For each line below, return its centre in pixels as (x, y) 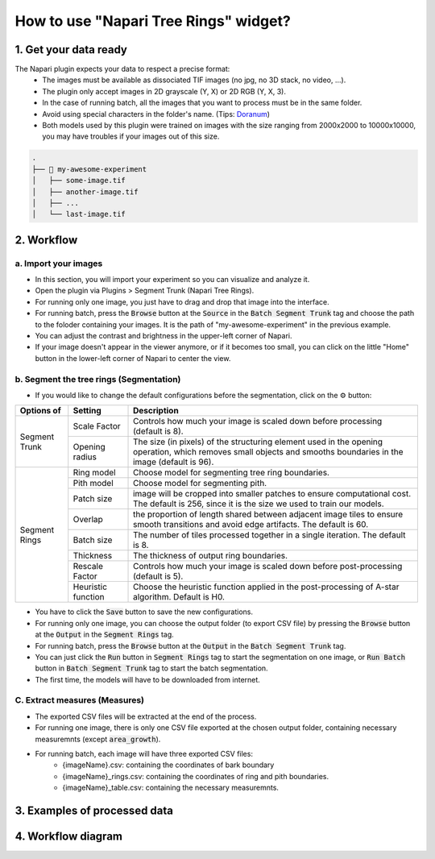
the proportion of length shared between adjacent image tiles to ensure (268, 514)
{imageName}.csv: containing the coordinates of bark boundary (168, 765)
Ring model (94, 473)
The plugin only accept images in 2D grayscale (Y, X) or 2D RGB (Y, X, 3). (164, 91)
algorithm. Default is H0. (179, 597)
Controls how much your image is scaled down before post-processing (268, 566)
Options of (41, 411)
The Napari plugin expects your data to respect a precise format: (122, 69)
